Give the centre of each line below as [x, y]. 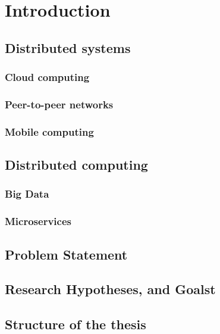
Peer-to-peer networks [59, 104]
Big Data [27, 194]
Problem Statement [66, 254]
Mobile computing [49, 131]
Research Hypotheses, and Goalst [110, 289]
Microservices [38, 221]
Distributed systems [68, 47]
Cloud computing [47, 77]
